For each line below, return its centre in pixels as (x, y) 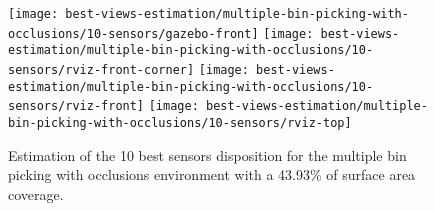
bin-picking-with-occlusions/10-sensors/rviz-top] (180, 122)
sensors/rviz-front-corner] (101, 69)
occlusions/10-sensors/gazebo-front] (133, 33)
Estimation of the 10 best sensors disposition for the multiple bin (207, 154)
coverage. (36, 193)
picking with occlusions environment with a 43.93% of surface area (212, 174)
